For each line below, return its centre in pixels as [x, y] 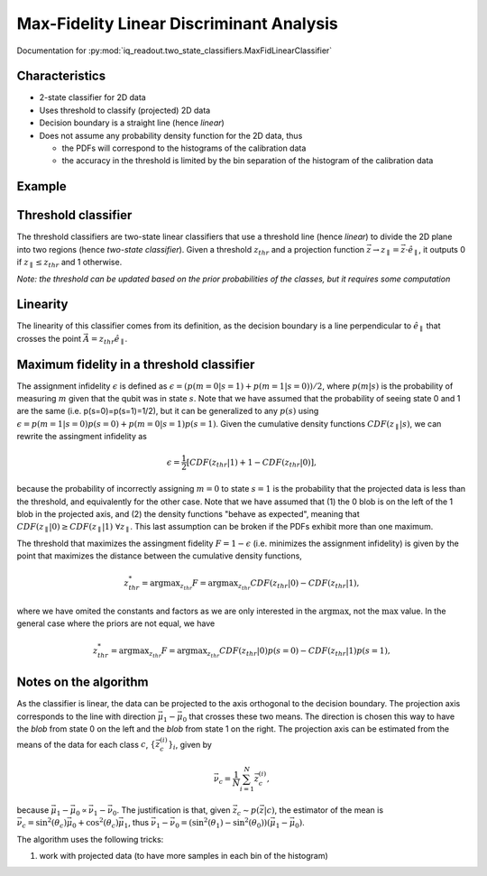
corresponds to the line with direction [86, 716]
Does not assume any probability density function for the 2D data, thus [171, 135]
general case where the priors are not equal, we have [116, 623]
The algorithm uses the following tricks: [90, 839]
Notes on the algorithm [83, 682]
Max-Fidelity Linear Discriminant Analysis [177, 23]
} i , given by [190, 746]
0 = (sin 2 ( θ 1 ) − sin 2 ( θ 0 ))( [222, 823]
